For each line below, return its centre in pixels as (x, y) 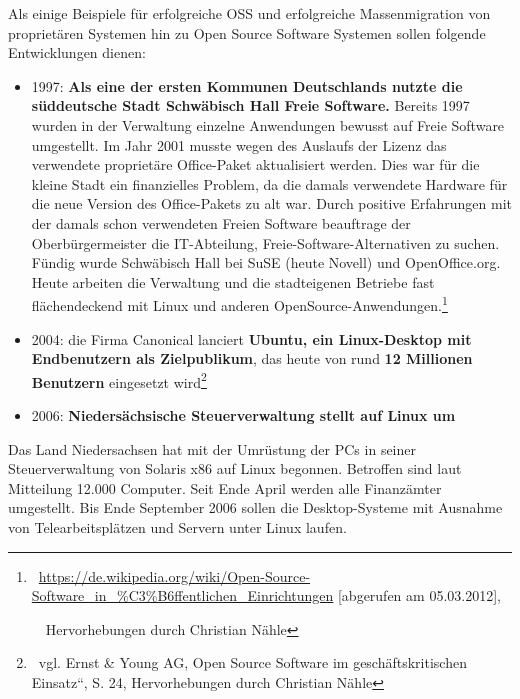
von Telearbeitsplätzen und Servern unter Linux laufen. (177, 526)
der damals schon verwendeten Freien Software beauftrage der (221, 222)
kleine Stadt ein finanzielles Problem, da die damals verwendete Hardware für (269, 183)
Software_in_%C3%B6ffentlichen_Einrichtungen (182, 595)
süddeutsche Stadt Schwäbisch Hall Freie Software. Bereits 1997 (250, 105)
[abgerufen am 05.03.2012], (419, 595)
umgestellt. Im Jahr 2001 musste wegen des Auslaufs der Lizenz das (239, 144)
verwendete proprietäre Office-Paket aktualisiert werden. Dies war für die (255, 164)
